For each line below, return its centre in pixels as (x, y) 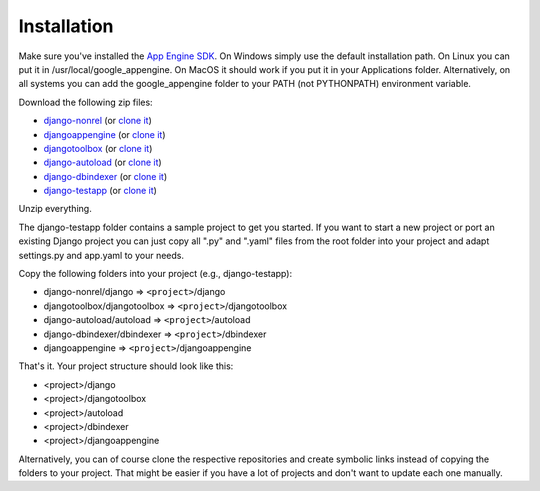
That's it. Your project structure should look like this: (126, 366)
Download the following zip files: (86, 102)
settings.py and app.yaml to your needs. (101, 255)
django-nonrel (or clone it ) (97, 121)
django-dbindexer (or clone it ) (105, 176)
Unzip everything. (55, 209)
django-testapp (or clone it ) (100, 191)
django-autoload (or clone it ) (102, 162)
